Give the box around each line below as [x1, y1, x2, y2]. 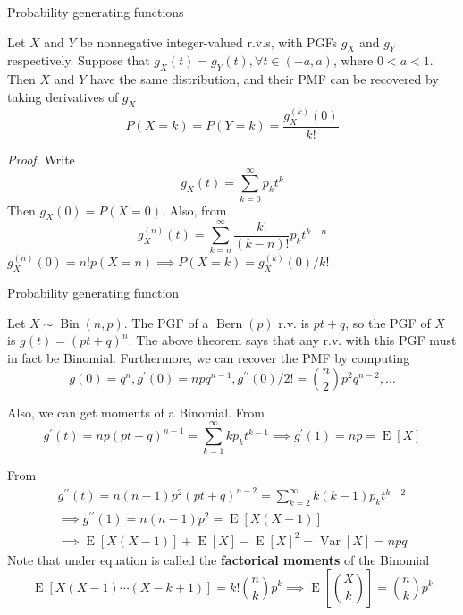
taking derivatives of [7, 87, 119, 105]
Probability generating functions [7, 3, 184, 21]
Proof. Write [7, 149, 75, 168]
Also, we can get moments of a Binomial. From [7, 402, 265, 421]
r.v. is [278, 313, 310, 332]
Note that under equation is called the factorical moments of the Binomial [7, 550, 430, 569]
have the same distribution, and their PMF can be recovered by [89, 70, 439, 88]
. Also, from [162, 200, 227, 219]
